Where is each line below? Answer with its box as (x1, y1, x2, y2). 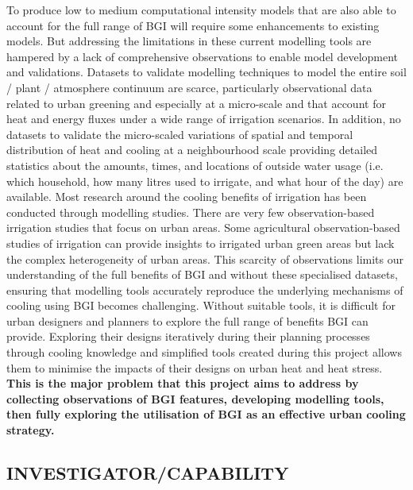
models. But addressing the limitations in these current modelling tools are (6, 33, 372, 49)
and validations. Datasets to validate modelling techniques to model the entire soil (6, 64, 407, 80)
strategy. (6, 422, 55, 438)
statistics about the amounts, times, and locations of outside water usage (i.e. (6, 156, 384, 173)
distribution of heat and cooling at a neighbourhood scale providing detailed (6, 141, 378, 158)
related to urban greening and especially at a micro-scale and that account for (6, 95, 386, 111)
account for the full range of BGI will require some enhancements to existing (6, 17, 380, 33)
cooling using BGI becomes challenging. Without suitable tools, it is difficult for (6, 297, 396, 314)
